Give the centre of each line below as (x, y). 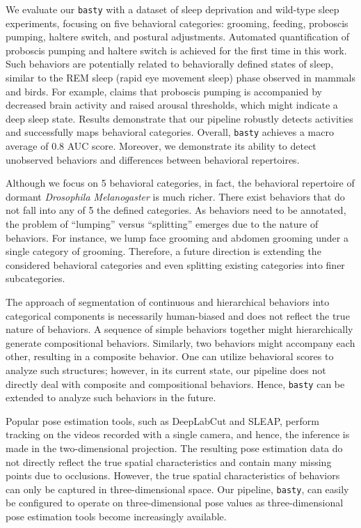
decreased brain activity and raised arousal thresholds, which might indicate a (172, 105)
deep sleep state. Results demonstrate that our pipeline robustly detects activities (179, 118)
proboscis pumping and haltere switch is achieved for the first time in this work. (176, 50)
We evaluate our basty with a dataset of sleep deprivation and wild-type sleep (173, 9)
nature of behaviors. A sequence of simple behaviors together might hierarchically (179, 329)
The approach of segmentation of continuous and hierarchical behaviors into (168, 302)
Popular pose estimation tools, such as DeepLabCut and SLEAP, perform (162, 420)
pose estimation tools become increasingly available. (116, 517)
